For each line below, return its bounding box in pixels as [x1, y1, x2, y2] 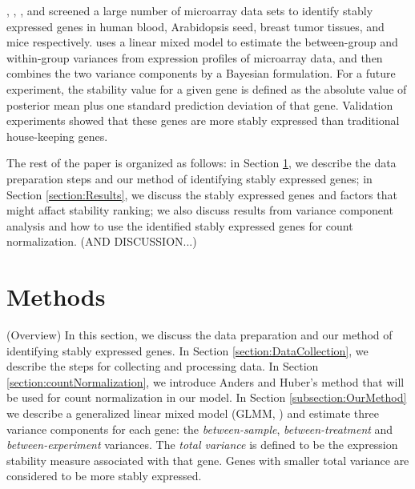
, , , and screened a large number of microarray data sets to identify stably [6, 2, 373, 18]
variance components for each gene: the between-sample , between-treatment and [6, 420, 393, 437]
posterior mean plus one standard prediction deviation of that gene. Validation [6, 96, 393, 113]
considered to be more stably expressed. [6, 467, 202, 484]
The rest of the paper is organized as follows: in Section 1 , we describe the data [6, 154, 397, 171]
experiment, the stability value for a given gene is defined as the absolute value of [6, 80, 407, 97]
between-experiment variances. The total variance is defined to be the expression [6, 436, 398, 453]
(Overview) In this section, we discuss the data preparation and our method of [6, 327, 393, 343]
